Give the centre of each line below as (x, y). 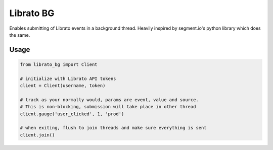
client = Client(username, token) (63, 86)
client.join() (37, 135)
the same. (20, 35)
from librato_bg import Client (59, 64)
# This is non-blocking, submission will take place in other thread (108, 107)
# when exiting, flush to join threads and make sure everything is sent (113, 128)
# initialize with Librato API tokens (68, 79)
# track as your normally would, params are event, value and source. (109, 100)
